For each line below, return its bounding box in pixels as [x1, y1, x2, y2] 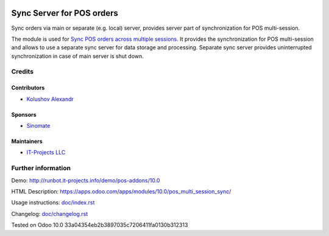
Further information [11, 164, 71, 173]
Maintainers [11, 137, 43, 145]
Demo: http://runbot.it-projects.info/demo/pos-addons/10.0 [11, 176, 160, 184]
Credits [11, 68, 34, 76]
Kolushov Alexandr [26, 95, 74, 103]
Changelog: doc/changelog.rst [11, 210, 88, 217]
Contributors [11, 84, 45, 91]
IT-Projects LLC [26, 149, 66, 156]
